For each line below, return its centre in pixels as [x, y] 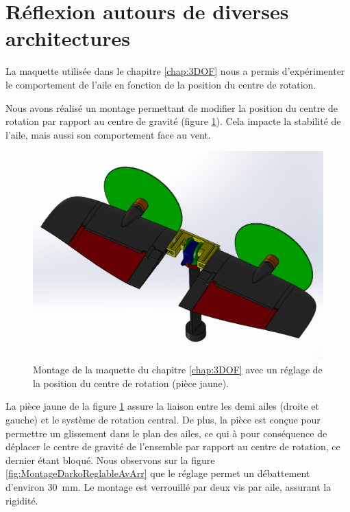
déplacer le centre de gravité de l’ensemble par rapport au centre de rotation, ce [173, 446]
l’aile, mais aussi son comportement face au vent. [108, 134]
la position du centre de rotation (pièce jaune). [131, 383]
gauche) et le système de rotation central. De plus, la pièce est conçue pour [163, 419]
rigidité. [22, 500]
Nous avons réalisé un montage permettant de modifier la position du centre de [172, 107]
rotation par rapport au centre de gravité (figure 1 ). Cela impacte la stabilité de [173, 121]
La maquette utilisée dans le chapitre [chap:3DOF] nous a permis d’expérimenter [175, 71]
